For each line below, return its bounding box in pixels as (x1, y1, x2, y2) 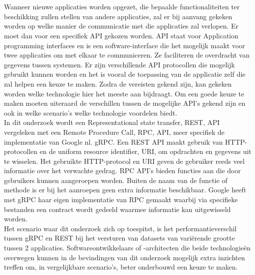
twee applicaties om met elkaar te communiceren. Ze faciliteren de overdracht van (4, 50, 250, 60)
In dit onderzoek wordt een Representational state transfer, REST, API (4, 117, 220, 127)
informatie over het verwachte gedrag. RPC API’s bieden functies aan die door (4, 165, 241, 176)
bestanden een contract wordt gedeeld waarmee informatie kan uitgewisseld (4, 204, 231, 214)
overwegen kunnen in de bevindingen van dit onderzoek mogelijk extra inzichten (4, 252, 245, 262)
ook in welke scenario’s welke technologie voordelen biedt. (4, 107, 177, 118)
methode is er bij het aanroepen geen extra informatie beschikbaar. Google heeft (4, 184, 247, 195)
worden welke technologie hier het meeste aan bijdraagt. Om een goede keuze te (4, 88, 244, 98)
